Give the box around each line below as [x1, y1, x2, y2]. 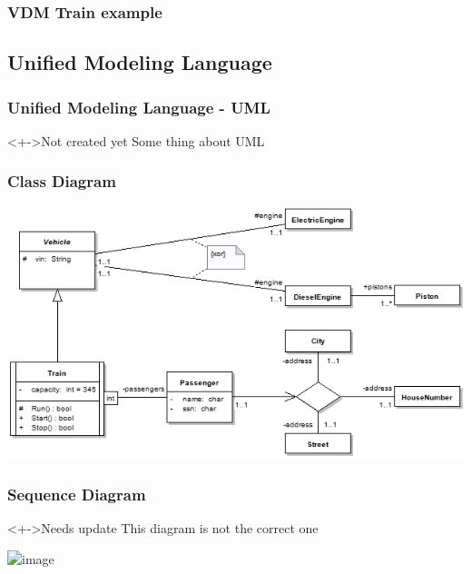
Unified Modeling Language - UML [7, 95, 270, 118]
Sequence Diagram [7, 482, 146, 505]
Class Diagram [7, 170, 116, 193]
